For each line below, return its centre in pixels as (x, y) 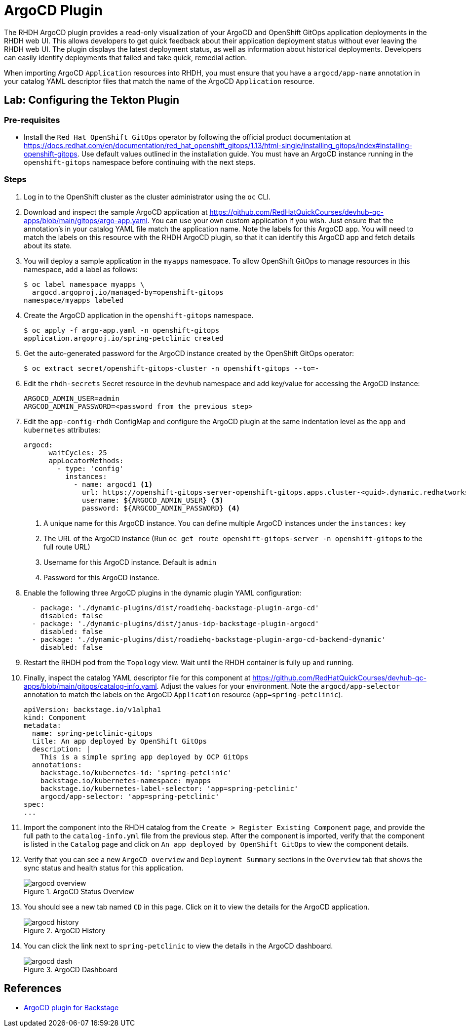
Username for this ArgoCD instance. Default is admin (130, 562)
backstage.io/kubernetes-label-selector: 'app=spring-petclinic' (169, 788)
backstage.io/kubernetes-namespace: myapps (126, 780)
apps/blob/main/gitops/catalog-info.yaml (90, 686)
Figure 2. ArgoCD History (65, 930)
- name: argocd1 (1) (113, 484)
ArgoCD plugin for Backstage (71, 1007)
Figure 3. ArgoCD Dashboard (71, 969)
